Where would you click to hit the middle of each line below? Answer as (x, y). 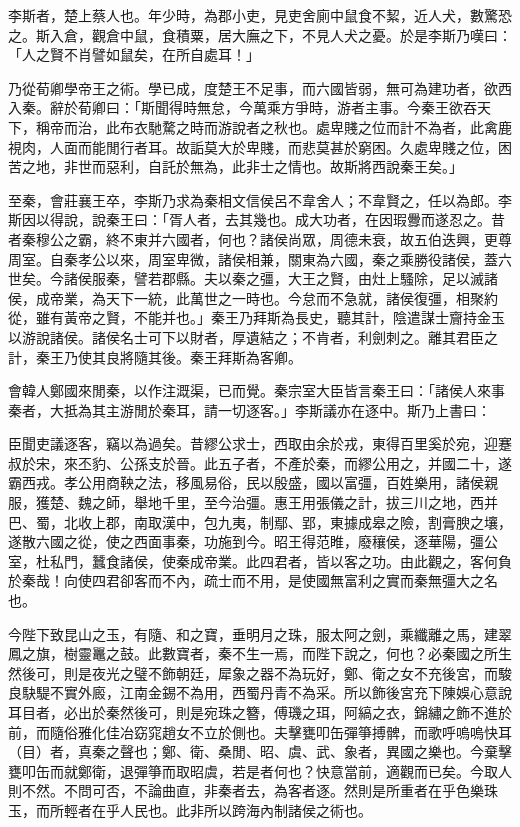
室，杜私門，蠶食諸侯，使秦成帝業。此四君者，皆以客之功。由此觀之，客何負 (260, 560)
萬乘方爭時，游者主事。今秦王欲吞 (364, 107)
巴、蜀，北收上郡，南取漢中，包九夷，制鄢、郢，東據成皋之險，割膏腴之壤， (260, 521)
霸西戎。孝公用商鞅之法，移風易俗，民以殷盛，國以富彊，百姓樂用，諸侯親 (253, 482)
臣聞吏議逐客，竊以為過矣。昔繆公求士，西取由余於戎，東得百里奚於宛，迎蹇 (260, 443)
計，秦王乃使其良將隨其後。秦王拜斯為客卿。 (155, 356)
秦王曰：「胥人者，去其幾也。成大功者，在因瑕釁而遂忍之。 (298, 219)
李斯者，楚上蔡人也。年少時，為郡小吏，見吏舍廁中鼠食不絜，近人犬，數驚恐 (260, 15)
